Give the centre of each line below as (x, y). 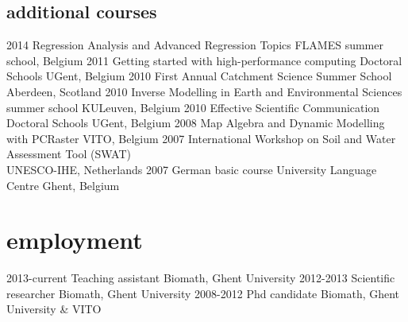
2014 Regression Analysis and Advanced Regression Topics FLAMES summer (195, 45)
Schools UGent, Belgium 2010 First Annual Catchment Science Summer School (199, 76)
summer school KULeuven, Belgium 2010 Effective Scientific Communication (193, 107)
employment (75, 240)
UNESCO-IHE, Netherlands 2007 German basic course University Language (192, 169)
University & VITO (54, 309)
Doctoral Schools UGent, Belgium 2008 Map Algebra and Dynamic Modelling (196, 123)
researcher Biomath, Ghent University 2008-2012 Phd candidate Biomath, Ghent (203, 293)
